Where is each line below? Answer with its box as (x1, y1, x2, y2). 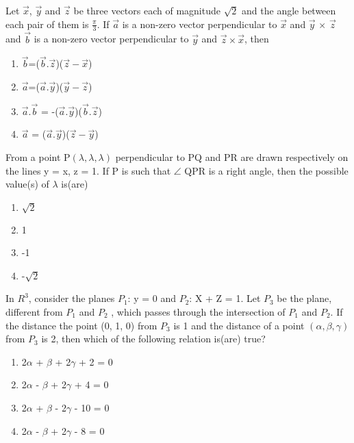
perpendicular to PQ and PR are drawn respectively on (115, 150, 349, 164)
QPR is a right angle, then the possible (184, 163, 349, 177)
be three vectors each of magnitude (73, 3, 220, 17)
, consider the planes (28, 291, 115, 305)
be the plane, (277, 291, 332, 305)
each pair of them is (5, 16, 89, 31)
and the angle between (242, 3, 336, 17)
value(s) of (5, 177, 49, 191)
